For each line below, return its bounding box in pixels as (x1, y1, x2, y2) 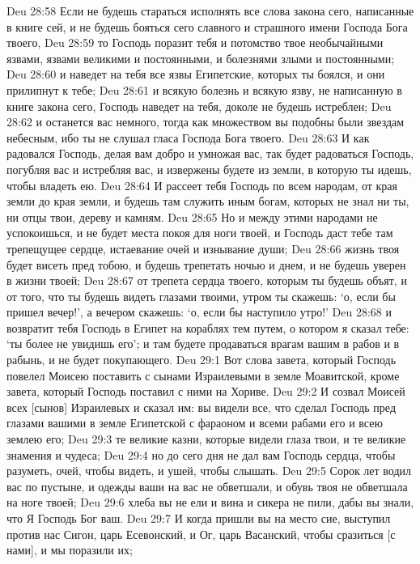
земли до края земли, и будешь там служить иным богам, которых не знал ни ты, (6, 193, 409, 210)
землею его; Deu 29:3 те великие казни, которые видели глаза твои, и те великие (6, 430, 406, 447)
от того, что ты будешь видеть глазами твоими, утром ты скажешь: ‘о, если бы (6, 287, 396, 304)
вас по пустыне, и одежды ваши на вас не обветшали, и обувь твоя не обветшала (6, 477, 408, 494)
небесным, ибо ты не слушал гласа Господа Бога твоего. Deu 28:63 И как (6, 129, 370, 146)
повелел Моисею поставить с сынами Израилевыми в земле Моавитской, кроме (6, 367, 400, 384)
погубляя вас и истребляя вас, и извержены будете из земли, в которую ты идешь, (6, 160, 412, 177)
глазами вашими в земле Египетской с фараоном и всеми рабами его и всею (6, 414, 383, 431)
